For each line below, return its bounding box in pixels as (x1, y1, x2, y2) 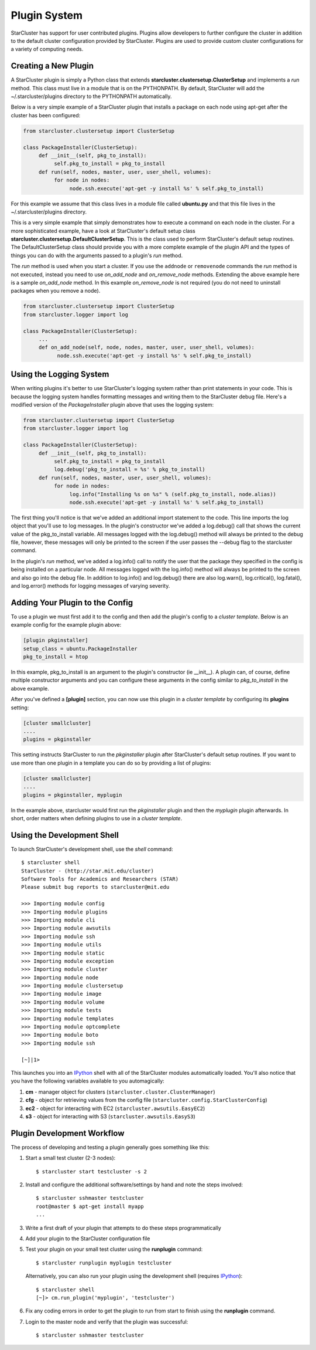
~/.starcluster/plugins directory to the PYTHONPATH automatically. (11, 93, 172, 100)
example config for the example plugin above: (11, 621, 122, 628)
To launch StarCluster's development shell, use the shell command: (11, 845, 173, 852)
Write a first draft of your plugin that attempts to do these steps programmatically (25, 1224, 222, 1231)
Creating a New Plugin (11, 61, 94, 71)
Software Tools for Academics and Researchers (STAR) (21, 875, 178, 882)
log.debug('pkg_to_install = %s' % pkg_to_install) (53, 466, 205, 473)
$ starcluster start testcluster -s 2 (36, 1168, 147, 1175)
